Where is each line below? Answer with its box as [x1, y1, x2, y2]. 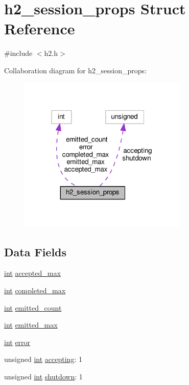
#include [4, 48, 33, 58]
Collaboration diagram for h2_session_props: [4, 65, 147, 75]
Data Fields [4, 244, 67, 259]
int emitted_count [4, 302, 62, 313]
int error [4, 336, 31, 347]
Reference [4, 18, 75, 39]
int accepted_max [4, 268, 61, 278]
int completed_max [4, 285, 66, 295]
